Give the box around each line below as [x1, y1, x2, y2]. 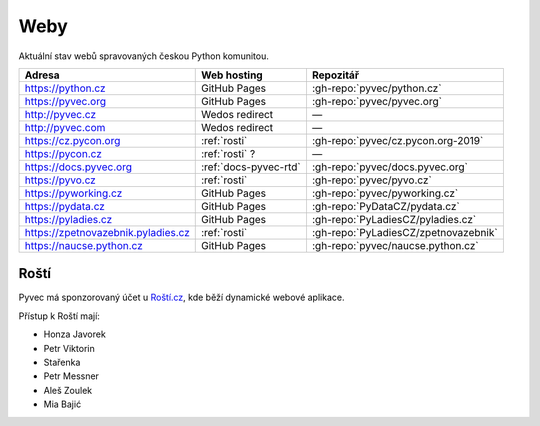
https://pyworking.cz [24, 186, 123, 200]
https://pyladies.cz [24, 212, 113, 226]
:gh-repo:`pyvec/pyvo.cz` [311, 173, 432, 187]
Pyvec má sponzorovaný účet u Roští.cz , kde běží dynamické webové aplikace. [18, 291, 345, 304]
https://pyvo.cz [24, 173, 97, 187]
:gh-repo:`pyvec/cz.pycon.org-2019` [311, 133, 484, 147]
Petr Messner [43, 370, 100, 382]
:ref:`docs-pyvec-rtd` [201, 160, 302, 174]
